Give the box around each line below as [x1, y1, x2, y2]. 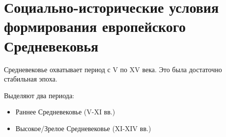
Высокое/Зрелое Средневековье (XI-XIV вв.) [15, 123, 151, 133]
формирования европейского [4, 16, 186, 36]
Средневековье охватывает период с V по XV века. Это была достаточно [4, 64, 222, 74]
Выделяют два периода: [4, 90, 75, 100]
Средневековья [4, 35, 99, 55]
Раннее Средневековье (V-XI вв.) [15, 107, 115, 117]
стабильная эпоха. [4, 74, 57, 84]
